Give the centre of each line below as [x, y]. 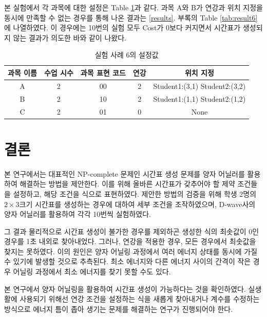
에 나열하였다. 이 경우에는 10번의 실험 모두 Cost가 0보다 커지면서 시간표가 [122, 27]
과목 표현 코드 [103, 72]
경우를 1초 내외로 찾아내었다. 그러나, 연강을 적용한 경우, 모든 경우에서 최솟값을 [130, 241]
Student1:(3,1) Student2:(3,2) [199, 86]
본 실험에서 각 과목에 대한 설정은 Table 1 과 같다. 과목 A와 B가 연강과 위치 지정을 [133, 7]
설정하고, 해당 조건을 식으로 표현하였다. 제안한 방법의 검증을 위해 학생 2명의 [135, 193]
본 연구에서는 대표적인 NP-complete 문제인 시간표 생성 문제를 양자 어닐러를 [125, 173]
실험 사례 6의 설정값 [127, 55]
